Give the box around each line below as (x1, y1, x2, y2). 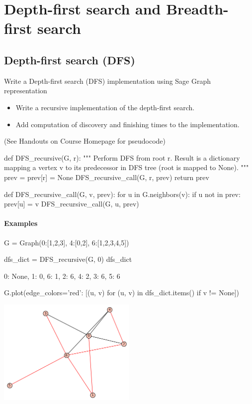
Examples (4, 218, 38, 228)
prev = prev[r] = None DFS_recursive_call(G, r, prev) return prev (4, 172, 209, 182)
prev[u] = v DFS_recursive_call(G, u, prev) (4, 199, 139, 209)
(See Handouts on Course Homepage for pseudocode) (4, 136, 166, 146)
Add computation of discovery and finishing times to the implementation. (15, 119, 240, 129)
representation (4, 85, 47, 96)
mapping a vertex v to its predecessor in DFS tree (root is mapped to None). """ (4, 162, 249, 173)
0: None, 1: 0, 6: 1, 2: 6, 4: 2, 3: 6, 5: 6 (4, 270, 120, 281)
